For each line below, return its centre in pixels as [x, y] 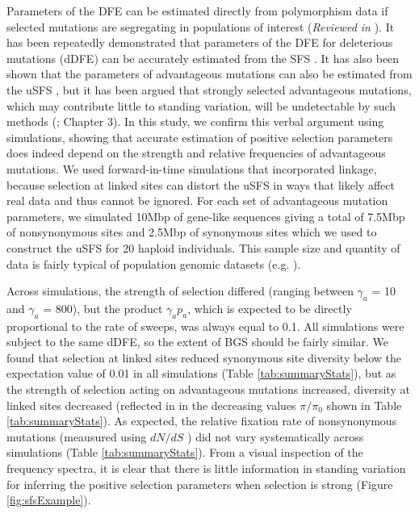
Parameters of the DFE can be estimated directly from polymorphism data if [197, 10]
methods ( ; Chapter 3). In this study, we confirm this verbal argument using [195, 121]
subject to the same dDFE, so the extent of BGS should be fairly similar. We [198, 342]
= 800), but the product [103, 308]
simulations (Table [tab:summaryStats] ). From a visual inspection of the [185, 452]
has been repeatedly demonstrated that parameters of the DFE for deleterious [200, 42]
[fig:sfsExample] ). [49, 500]
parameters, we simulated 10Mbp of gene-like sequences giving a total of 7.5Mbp [206, 216]
